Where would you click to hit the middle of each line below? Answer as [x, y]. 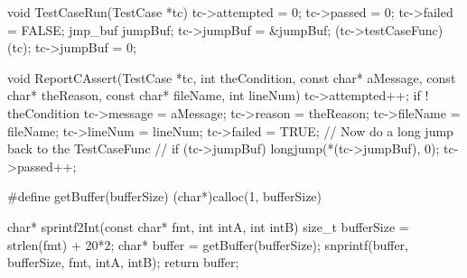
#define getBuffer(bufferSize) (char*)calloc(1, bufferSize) [165, 196]
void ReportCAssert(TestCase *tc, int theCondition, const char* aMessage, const [232, 77]
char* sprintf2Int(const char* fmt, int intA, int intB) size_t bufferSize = [208, 226]
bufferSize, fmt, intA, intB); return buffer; [123, 262]
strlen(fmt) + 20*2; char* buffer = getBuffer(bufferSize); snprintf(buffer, [208, 244]
